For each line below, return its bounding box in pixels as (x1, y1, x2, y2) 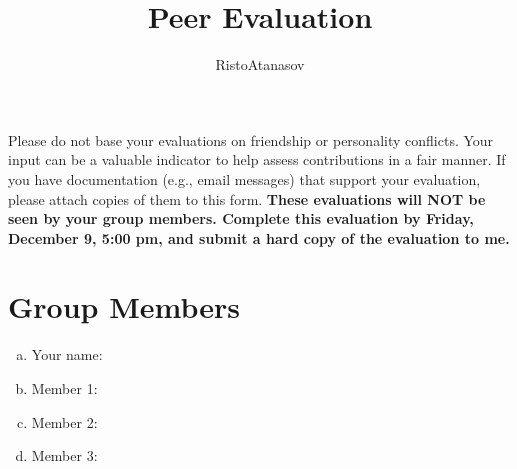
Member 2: (31, 411, 98, 432)
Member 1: (31, 378, 98, 398)
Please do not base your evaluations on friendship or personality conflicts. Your (8, 129, 494, 150)
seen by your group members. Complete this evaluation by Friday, (8, 208, 474, 229)
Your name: (31, 344, 103, 365)
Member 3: (31, 445, 98, 466)
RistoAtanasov (215, 54, 305, 75)
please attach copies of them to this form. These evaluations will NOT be (8, 188, 486, 209)
